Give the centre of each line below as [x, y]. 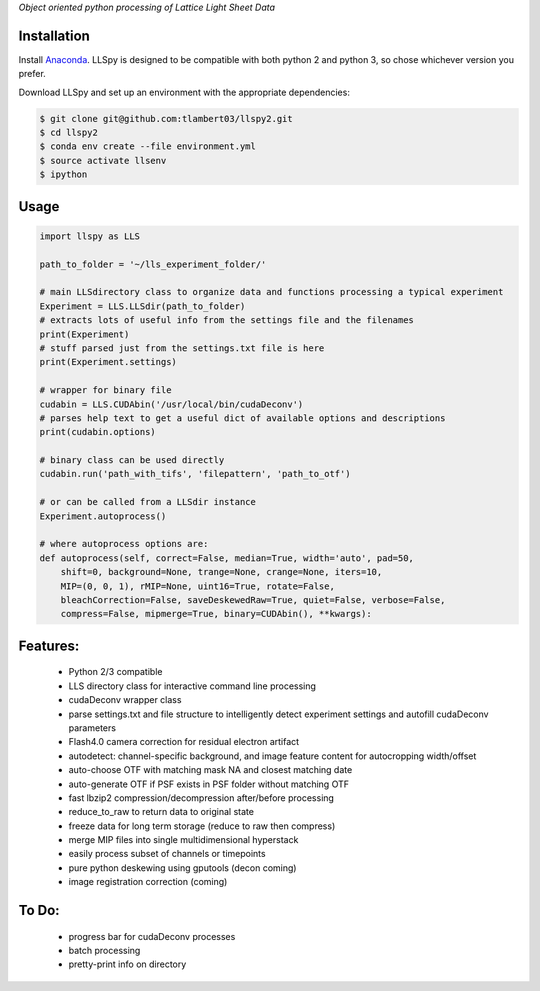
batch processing [104, 951]
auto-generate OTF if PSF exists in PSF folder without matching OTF [209, 784]
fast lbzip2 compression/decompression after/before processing [201, 797]
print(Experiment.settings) [108, 362]
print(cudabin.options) [98, 432]
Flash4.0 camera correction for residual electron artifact [184, 742]
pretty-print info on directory [127, 964]
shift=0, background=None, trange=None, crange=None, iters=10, [221, 572]
